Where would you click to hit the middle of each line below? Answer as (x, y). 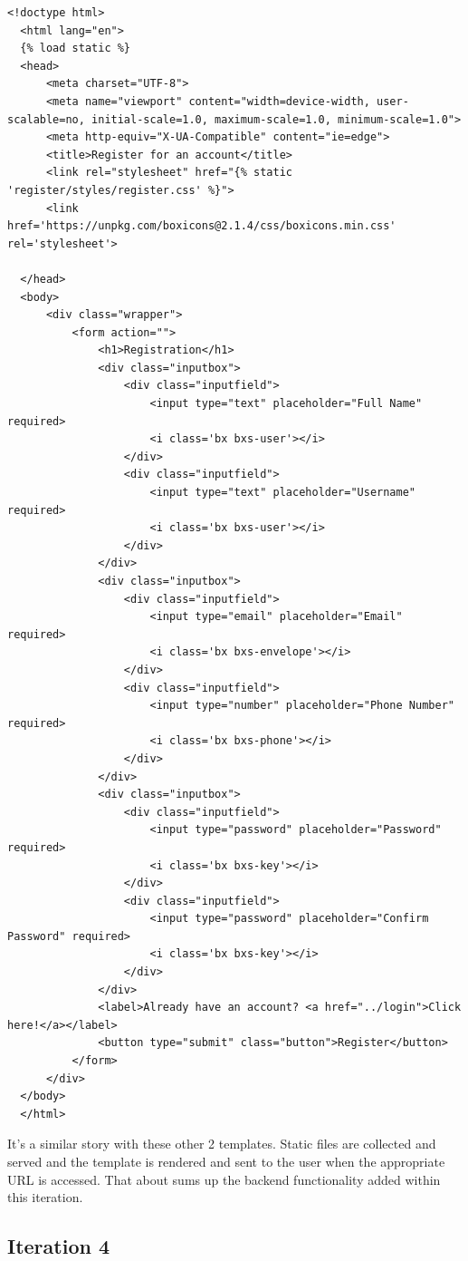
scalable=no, (46, 119)
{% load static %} (76, 48)
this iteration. (45, 1197)
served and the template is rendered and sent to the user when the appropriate (226, 1161)
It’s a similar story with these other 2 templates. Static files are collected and (222, 1144)
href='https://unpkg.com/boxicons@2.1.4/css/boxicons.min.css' (202, 226)
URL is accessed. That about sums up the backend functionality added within (224, 1179)
